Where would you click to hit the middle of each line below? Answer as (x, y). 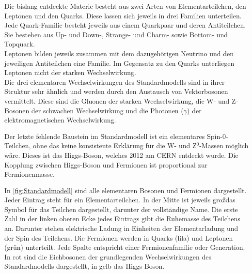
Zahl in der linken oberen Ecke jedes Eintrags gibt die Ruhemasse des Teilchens (122, 219)
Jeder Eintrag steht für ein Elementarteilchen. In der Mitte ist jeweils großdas (120, 200)
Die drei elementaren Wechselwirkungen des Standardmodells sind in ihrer (115, 82)
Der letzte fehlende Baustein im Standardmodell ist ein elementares (105, 136)
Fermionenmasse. (30, 174)
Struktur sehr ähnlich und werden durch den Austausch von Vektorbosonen (116, 91)
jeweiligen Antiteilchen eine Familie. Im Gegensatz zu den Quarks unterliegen (119, 63)
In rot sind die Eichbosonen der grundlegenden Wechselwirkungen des (108, 256)
